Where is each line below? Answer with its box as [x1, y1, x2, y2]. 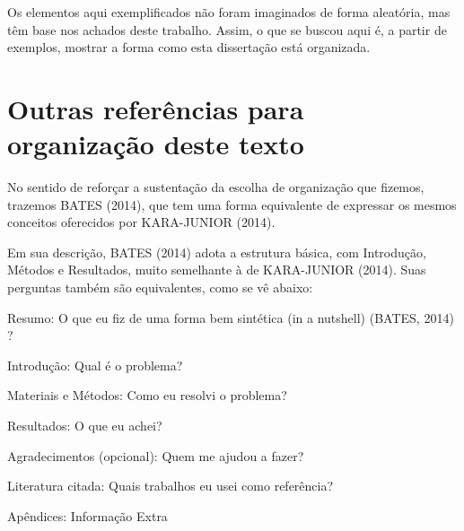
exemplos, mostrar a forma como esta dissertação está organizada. [7, 38, 371, 57]
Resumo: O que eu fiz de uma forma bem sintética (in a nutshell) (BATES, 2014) [7, 308, 454, 326]
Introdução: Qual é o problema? [7, 355, 183, 374]
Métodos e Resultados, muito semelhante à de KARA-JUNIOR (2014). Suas [7, 260, 426, 279]
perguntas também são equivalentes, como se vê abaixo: [7, 278, 313, 297]
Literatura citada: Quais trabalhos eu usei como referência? [7, 476, 334, 495]
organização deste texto [7, 126, 304, 162]
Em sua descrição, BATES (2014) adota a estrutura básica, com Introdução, [7, 242, 426, 261]
